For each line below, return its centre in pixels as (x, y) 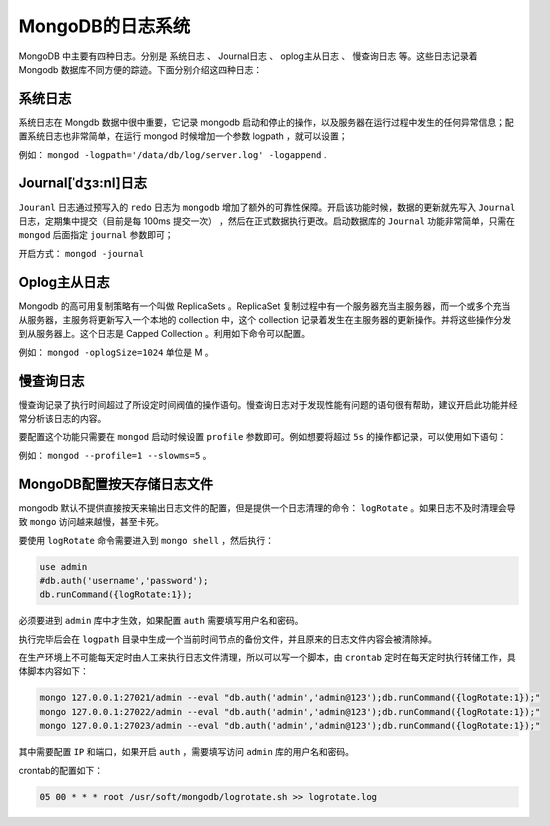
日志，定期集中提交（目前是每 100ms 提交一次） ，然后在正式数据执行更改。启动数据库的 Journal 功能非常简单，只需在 (266, 221)
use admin (63, 566)
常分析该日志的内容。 (62, 419)
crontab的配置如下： (61, 770)
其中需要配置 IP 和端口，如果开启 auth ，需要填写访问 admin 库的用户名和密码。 (186, 752)
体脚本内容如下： (53, 671)
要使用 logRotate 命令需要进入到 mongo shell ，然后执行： (146, 540)
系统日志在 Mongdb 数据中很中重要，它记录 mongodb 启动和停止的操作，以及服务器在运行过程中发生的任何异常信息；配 (266, 122)
